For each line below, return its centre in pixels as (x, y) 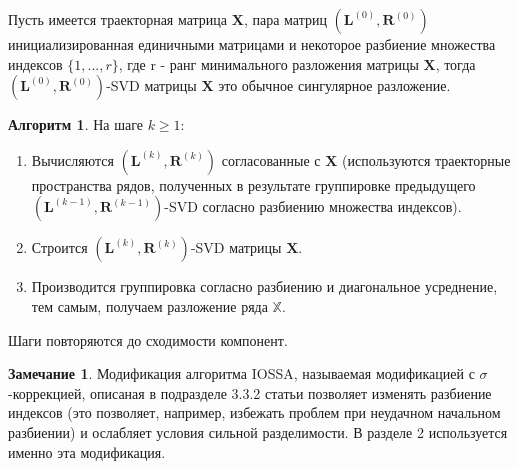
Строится (59, 247)
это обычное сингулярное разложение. (334, 85)
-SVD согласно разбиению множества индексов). (313, 206)
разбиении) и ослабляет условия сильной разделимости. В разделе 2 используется (258, 431)
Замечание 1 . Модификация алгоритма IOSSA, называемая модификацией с (241, 373)
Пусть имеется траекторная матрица (118, 19)
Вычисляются (72, 159)
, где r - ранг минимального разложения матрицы (268, 63)
